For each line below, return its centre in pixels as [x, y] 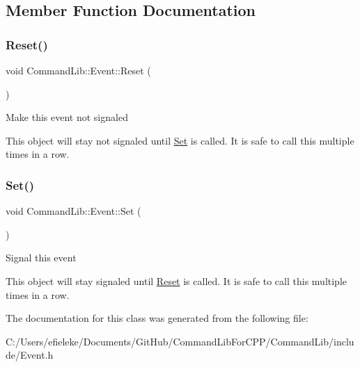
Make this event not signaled [67, 117]
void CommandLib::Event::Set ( [73, 211]
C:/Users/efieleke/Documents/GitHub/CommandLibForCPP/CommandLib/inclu [180, 341]
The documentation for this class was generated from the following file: [157, 318]
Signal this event [41, 258]
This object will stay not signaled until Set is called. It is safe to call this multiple [180, 140]
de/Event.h [30, 355]
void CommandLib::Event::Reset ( [78, 70]
